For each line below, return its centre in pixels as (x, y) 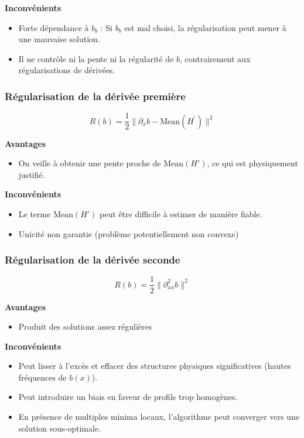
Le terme (35, 214)
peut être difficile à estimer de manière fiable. (181, 214)
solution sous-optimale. (60, 428)
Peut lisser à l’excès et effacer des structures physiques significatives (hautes (155, 366)
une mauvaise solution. (59, 39)
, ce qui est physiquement (252, 163)
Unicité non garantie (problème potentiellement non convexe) (129, 233)
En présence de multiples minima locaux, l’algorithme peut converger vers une (159, 417)
